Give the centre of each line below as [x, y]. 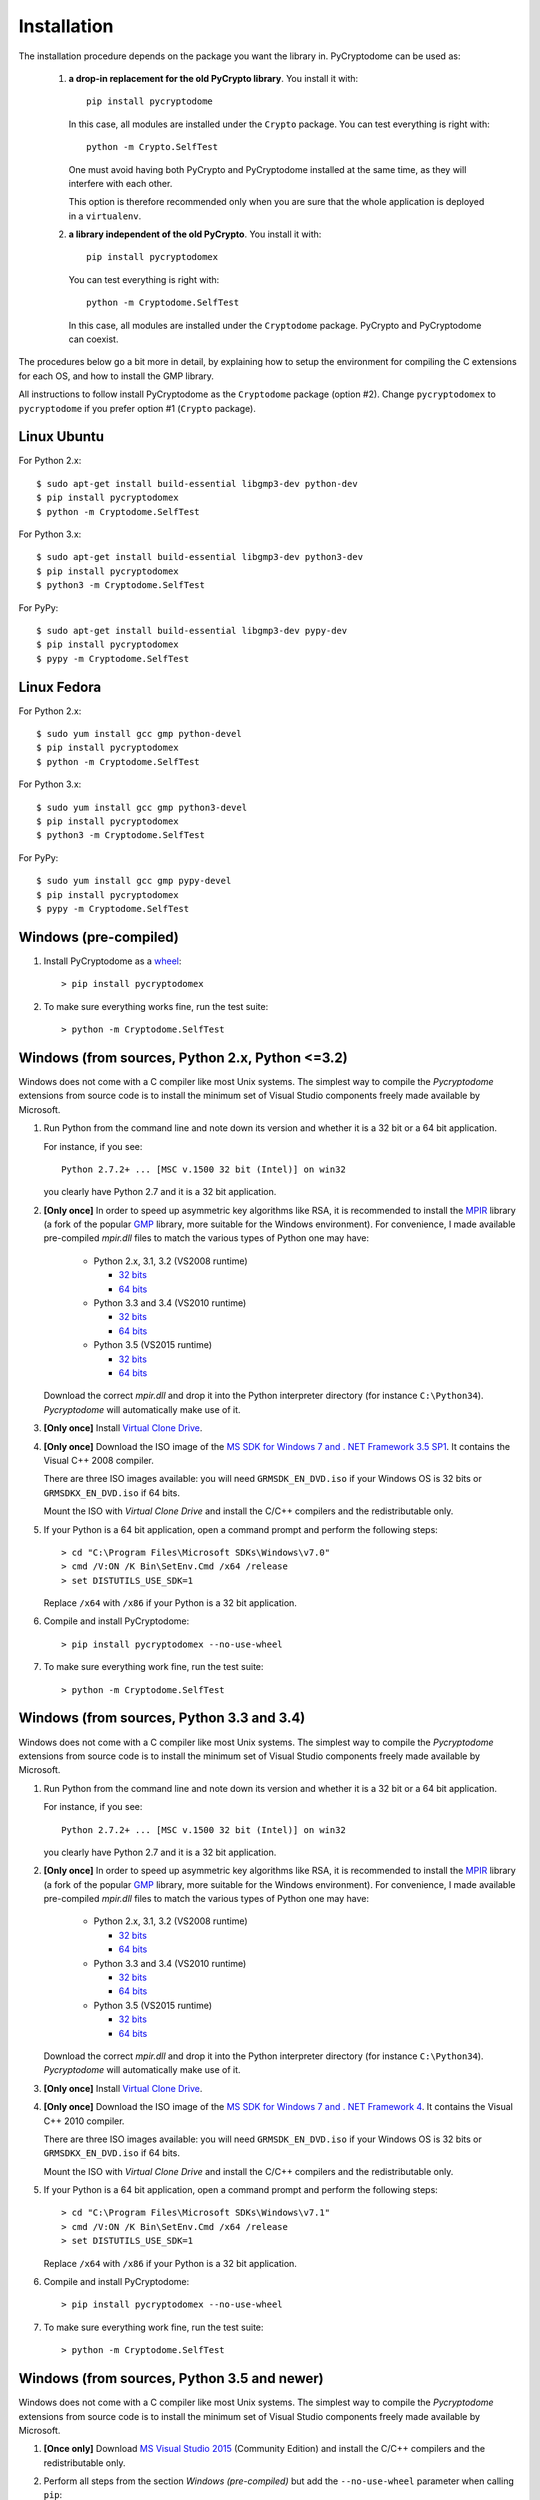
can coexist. [93, 339]
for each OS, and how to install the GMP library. [116, 376]
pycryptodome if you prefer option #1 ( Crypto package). [137, 408]
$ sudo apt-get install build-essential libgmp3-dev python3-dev [200, 557]
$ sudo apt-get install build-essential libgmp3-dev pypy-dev [192, 630]
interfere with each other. [120, 183]
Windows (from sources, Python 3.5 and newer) [171, 2378]
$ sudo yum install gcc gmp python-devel [139, 734]
